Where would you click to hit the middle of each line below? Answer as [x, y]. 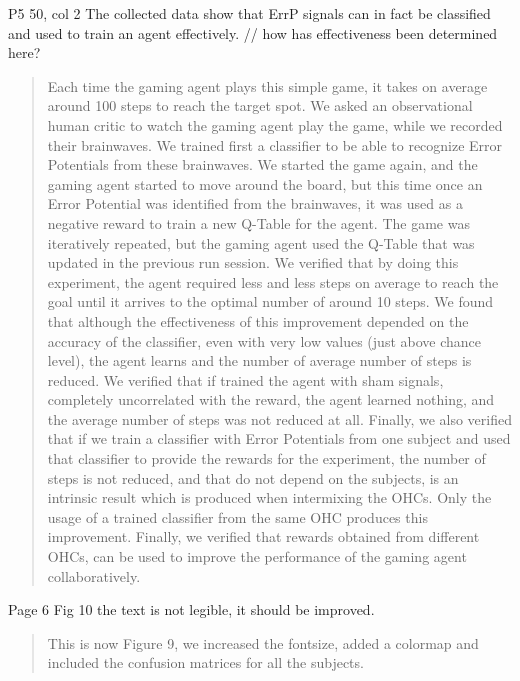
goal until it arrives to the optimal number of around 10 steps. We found [270, 301]
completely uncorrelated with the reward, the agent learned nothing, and [271, 399]
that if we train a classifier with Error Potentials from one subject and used [279, 438]
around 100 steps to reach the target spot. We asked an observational [260, 105]
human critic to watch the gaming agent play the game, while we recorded [275, 124]
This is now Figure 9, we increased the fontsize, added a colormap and [263, 642]
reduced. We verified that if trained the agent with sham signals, [245, 379]
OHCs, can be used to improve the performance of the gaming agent [257, 556]
